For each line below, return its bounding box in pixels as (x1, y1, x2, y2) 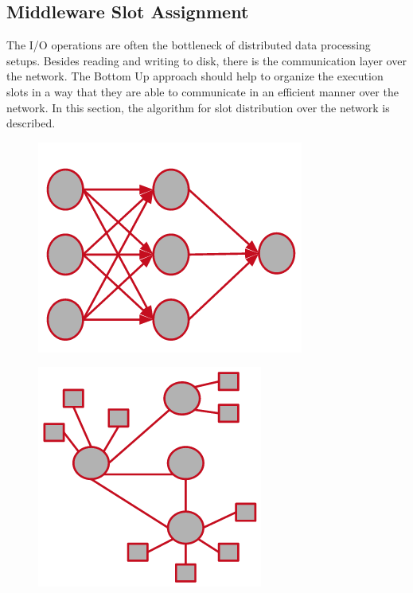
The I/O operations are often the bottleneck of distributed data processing (6, 37, 371, 53)
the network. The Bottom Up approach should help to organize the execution (6, 68, 384, 84)
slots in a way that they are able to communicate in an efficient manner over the (6, 83, 399, 99)
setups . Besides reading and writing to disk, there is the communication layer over (6, 52, 407, 68)
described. (6, 115, 56, 131)
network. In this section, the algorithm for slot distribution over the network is (6, 99, 390, 115)
